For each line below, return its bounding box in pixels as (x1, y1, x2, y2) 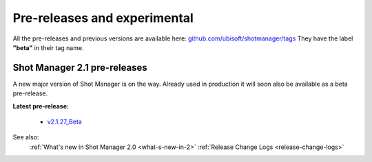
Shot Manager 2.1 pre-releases (12, 62, 147, 73)
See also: (12, 133, 39, 141)
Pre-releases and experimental (12, 10, 194, 25)
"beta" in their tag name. (12, 43, 84, 51)
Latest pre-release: (12, 102, 69, 110)
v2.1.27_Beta (47, 117, 82, 126)
